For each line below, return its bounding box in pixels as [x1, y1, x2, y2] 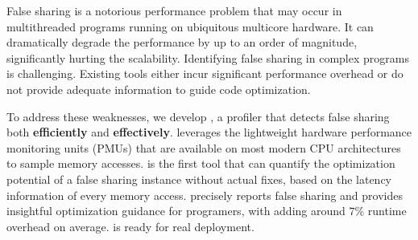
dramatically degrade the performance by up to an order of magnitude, [6, 34, 358, 51]
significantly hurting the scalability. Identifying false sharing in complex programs [6, 49, 409, 66]
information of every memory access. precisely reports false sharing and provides [6, 186, 403, 203]
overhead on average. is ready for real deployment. [6, 218, 255, 234]
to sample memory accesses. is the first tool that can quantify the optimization [6, 155, 395, 172]
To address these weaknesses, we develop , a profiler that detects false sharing [6, 108, 390, 124]
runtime [367, 202, 407, 219]
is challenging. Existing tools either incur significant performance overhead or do [6, 65, 404, 82]
